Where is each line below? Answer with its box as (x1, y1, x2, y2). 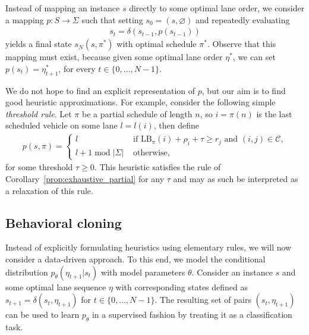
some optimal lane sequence (5, 280, 106, 293)
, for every (58, 62, 96, 74)
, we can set (232, 51, 276, 63)
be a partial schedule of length (81, 107, 193, 120)
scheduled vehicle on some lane (5, 119, 118, 132)
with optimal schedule (116, 37, 197, 50)
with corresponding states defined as (115, 280, 248, 293)
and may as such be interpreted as (173, 172, 298, 184)
